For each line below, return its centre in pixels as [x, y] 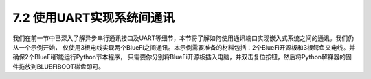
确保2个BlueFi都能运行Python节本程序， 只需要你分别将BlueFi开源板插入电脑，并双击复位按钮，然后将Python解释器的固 [182, 57]
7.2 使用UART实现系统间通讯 [94, 18]
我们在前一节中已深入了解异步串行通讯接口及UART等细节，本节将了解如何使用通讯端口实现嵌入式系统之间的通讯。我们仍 [183, 38]
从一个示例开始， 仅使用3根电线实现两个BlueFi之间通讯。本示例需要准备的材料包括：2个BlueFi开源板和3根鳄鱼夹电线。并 [184, 47]
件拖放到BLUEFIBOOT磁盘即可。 [59, 66]
